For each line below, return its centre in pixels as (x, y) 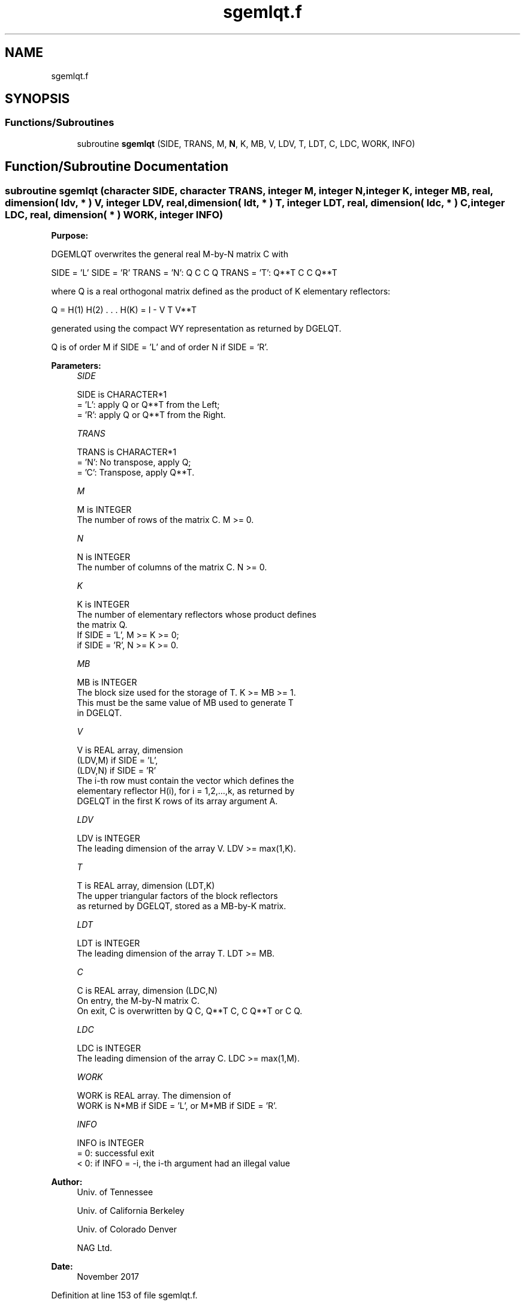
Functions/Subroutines (60, 123)
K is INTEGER (103, 605)
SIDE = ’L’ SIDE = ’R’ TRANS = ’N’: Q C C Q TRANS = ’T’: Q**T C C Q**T (194, 273)
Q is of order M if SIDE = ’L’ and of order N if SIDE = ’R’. (160, 347)
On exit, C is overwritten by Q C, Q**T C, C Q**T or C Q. (190, 1011)
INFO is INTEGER (110, 1143)
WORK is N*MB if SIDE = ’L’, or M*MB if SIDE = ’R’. (177, 1106)
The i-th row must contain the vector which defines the (185, 781)
